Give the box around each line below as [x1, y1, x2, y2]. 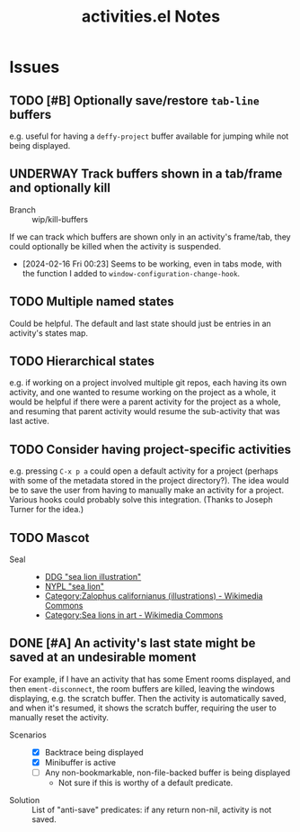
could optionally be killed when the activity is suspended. [9, 240, 222, 251]
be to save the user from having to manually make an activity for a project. [9, 484, 285, 496]
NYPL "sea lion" [44, 581, 105, 592]
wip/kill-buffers [31, 213, 88, 224]
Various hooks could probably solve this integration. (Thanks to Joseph [9, 494, 273, 505]
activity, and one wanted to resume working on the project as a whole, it [9, 387, 277, 398]
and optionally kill [9, 180, 110, 195]
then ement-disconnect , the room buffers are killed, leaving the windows [9, 683, 276, 694]
